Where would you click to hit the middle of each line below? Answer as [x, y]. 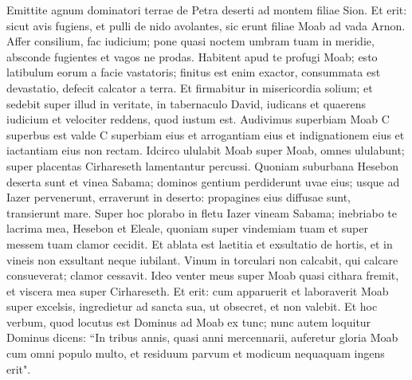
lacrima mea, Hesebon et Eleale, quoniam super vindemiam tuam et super [187, 228]
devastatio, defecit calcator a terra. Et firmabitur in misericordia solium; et [190, 87]
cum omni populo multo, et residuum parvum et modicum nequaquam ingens [196, 353]
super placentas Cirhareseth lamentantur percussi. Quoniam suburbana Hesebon [202, 165]
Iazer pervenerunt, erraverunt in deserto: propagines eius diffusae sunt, [179, 197]
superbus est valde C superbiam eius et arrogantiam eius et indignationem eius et [206, 134]
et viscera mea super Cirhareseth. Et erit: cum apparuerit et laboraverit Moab [198, 290]
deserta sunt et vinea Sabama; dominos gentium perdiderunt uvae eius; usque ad [203, 181]
